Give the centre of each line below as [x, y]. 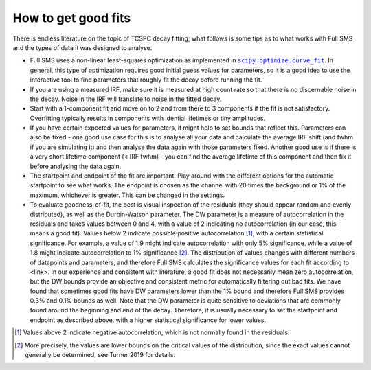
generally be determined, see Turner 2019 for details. [100, 355]
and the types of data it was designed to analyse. [82, 47]
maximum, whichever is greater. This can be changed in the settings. [127, 195]
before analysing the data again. [76, 166]
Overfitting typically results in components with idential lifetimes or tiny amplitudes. [148, 118]
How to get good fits [72, 18]
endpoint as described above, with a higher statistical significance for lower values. [148, 320]
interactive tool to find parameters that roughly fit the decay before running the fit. [146, 80]
